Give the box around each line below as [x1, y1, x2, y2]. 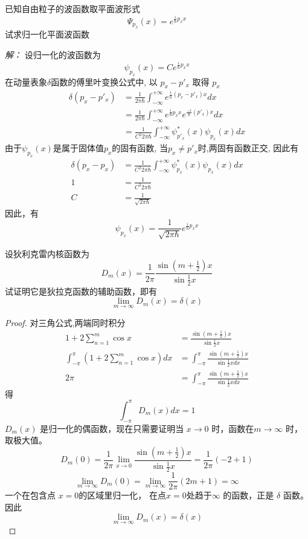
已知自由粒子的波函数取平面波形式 [5, 2, 140, 15]
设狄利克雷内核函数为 [5, 247, 89, 260]
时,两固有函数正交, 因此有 [197, 142, 299, 154]
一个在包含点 [5, 489, 56, 501]
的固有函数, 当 [112, 142, 168, 154]
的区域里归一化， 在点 [79, 489, 167, 501]
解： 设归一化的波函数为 [5, 48, 101, 60]
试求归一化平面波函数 [5, 28, 89, 41]
